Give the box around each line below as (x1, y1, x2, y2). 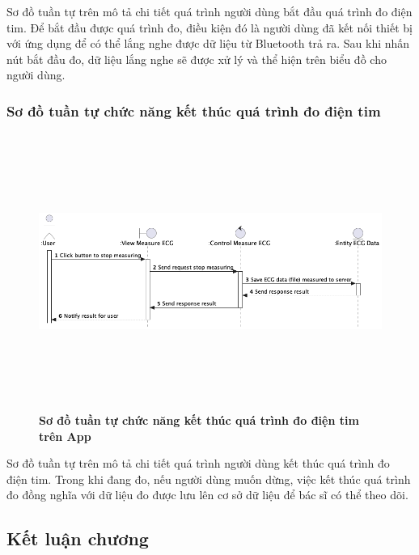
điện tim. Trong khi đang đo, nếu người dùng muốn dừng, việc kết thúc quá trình (6, 470, 411, 487)
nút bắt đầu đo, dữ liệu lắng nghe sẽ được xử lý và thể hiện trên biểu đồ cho (6, 50, 387, 67)
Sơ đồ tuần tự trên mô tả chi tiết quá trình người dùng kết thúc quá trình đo (6, 455, 390, 472)
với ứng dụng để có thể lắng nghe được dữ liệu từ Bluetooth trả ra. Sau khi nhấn (6, 35, 410, 52)
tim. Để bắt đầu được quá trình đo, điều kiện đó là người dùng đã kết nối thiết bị (6, 19, 413, 36)
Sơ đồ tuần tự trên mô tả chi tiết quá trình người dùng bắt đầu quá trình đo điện (6, 3, 413, 19)
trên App (39, 427, 91, 444)
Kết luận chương (6, 526, 149, 551)
